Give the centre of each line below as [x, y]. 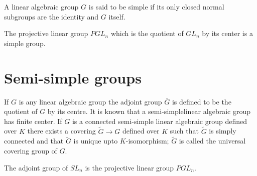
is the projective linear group [130, 167]
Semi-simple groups [73, 77]
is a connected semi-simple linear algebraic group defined [159, 121]
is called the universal [212, 141]
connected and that [34, 141]
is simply [223, 131]
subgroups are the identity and [51, 16]
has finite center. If [33, 121]
